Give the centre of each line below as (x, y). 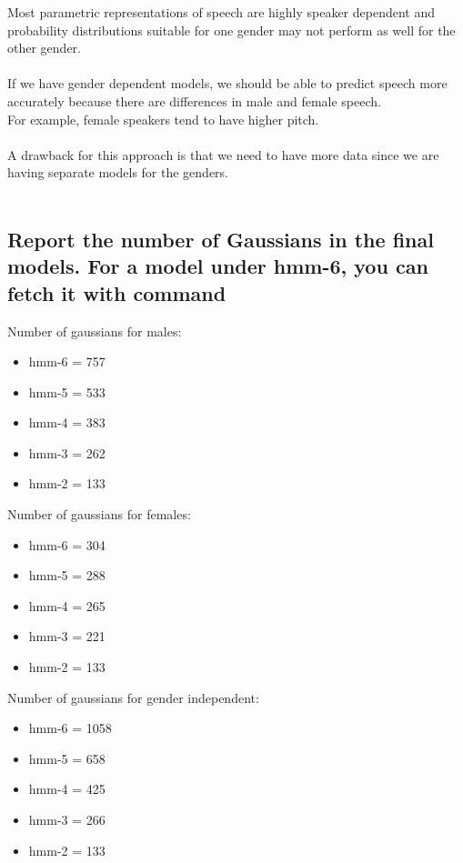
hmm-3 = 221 (67, 636)
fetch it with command (117, 292)
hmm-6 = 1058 (70, 728)
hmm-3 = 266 (67, 820)
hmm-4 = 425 (67, 789)
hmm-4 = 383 (67, 422)
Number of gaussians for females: (99, 514)
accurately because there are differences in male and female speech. (194, 100)
